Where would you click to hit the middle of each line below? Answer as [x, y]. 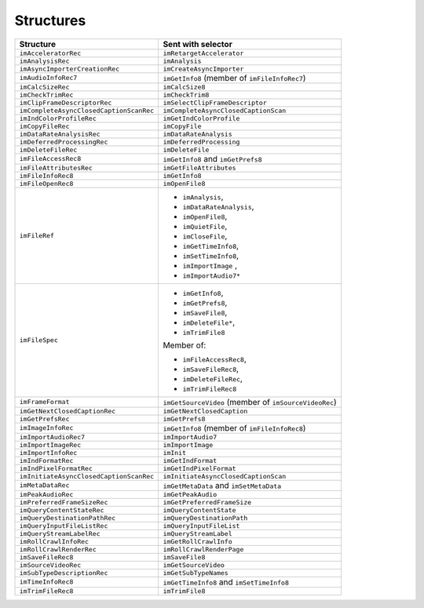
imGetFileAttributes [199, 167]
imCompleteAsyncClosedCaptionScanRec [87, 110]
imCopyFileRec [44, 126]
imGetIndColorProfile [201, 118]
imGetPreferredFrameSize [207, 502]
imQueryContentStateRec [62, 510]
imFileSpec [39, 340]
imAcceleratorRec [50, 53]
